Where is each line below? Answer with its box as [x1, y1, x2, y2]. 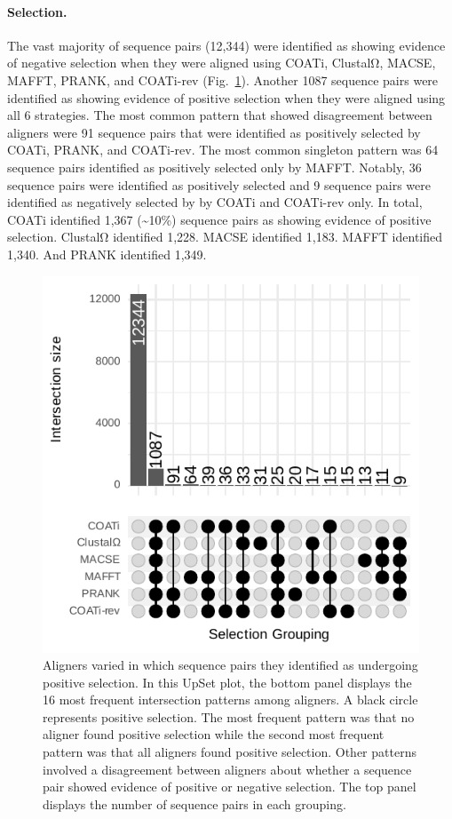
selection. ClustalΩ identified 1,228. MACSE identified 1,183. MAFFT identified [7, 227, 442, 246]
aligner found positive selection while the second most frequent [43, 725, 385, 743]
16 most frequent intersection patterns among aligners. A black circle [43, 690, 418, 709]
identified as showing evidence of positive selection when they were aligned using [7, 88, 446, 107]
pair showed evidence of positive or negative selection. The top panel [43, 777, 416, 796]
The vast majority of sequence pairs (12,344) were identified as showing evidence [7, 36, 446, 54]
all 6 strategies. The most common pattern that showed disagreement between [7, 106, 432, 124]
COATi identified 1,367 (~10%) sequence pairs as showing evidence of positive [7, 210, 432, 228]
